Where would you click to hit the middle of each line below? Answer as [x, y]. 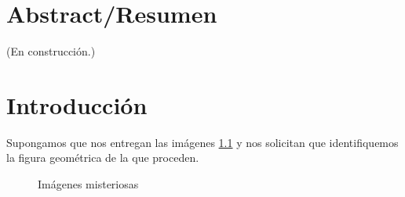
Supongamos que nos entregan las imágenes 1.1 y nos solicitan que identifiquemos [202, 142]
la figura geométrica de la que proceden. [103, 158]
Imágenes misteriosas [88, 184]
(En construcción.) [51, 51]
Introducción [77, 104]
